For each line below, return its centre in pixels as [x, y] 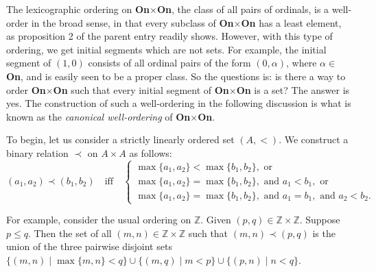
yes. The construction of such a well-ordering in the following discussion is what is [179, 103]
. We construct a [314, 139]
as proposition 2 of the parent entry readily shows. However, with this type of [169, 36]
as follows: [151, 152]
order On [26, 89]
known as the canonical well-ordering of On [98, 116]
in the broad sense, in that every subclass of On [132, 22]
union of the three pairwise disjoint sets [89, 246]
